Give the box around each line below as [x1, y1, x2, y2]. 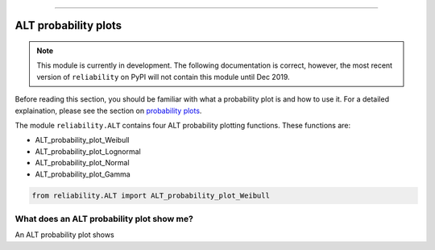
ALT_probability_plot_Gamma [35, 169, 130, 179]
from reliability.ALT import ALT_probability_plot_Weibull [31, 190, 270, 200]
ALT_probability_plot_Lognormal [35, 146, 141, 156]
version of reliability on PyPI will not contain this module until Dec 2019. [36, 72, 290, 81]
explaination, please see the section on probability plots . [14, 106, 202, 115]
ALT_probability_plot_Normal [35, 158, 130, 168]
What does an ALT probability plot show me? [14, 213, 193, 224]
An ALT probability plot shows [14, 230, 114, 240]
